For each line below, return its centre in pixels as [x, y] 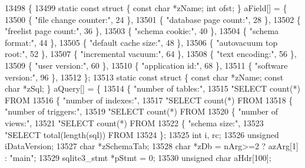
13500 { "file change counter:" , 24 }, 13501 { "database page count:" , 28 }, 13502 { [153, 19]
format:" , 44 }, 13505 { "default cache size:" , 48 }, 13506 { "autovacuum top [141, 42]
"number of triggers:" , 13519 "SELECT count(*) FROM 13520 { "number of [141, 111]
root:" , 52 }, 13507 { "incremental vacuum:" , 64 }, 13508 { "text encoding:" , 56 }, [151, 54]
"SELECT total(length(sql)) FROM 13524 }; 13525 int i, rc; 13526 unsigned [142, 134]
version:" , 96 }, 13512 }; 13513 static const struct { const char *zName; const [144, 77]
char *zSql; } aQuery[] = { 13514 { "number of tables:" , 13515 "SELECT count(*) [152, 88]
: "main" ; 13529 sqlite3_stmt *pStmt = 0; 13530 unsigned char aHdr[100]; [138, 157]
